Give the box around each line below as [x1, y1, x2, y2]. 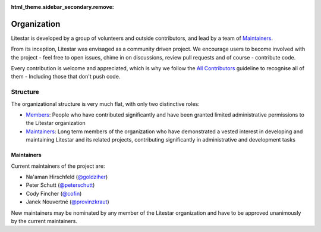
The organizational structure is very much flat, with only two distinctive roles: [11, 100, 200, 107]
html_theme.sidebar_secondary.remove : [11, 4, 114, 10]
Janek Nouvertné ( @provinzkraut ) [26, 198, 109, 205]
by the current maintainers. [11, 217, 77, 224]
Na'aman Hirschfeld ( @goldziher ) [26, 173, 108, 180]
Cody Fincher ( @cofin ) [26, 190, 82, 197]
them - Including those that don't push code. [11, 73, 121, 80]
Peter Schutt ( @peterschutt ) [26, 181, 95, 189]
